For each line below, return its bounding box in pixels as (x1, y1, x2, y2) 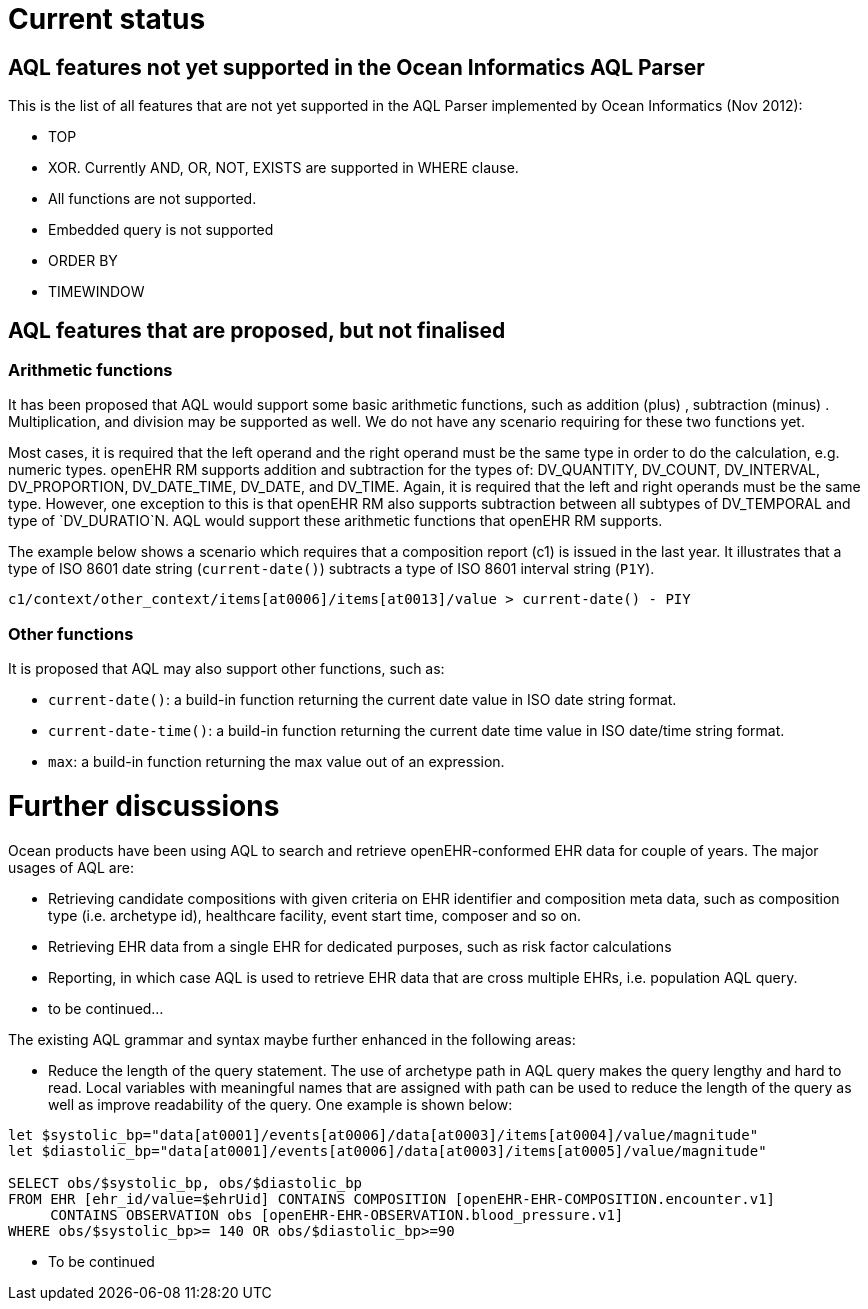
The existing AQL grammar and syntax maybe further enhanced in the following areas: (8, 1030, 576, 1048)
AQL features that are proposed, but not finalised (8, 317, 506, 343)
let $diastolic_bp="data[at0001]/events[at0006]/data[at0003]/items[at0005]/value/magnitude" (8, 1142, 767, 1159)
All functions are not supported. (48, 190, 257, 208)
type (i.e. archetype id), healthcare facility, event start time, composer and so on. (48, 906, 582, 924)
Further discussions (8, 788, 280, 823)
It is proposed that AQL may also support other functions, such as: (8, 660, 445, 678)
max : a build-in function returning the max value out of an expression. (48, 753, 505, 771)
